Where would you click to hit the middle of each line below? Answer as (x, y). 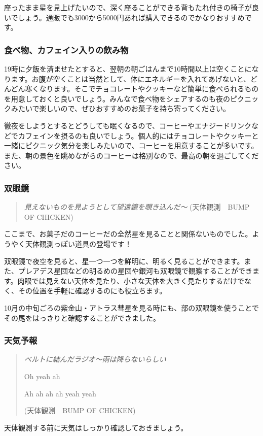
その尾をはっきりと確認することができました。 (82, 317)
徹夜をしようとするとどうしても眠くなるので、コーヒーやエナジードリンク (128, 125)
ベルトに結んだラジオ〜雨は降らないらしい (95, 359)
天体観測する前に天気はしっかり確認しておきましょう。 (96, 427)
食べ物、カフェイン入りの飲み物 (66, 49)
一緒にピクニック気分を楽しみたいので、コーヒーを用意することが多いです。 (131, 145)
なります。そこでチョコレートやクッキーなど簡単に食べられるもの (149, 89)
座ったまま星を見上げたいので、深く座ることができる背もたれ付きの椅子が (128, 7)
